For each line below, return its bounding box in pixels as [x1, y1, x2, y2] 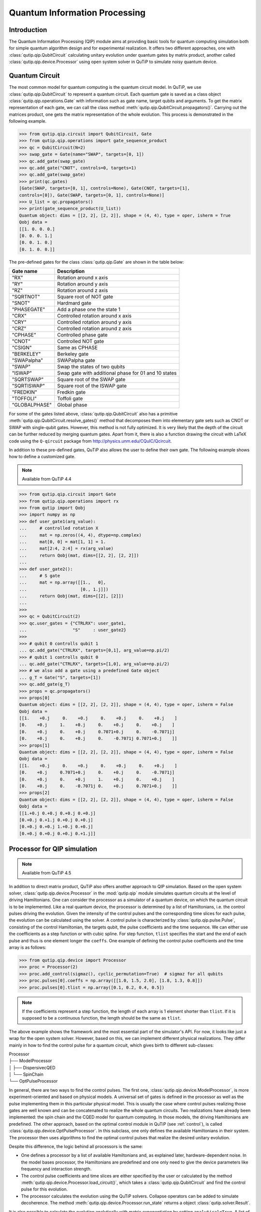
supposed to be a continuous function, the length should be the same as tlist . [22, 1015, 182, 1021]
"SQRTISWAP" [12, 383, 45, 389]
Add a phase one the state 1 [57, 306, 121, 313]
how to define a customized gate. [9, 454, 76, 460]
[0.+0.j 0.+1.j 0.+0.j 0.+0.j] [19, 817, 94, 823]
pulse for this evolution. [21, 1186, 68, 1192]
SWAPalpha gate [57, 357, 95, 364]
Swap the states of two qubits [57, 364, 125, 370]
